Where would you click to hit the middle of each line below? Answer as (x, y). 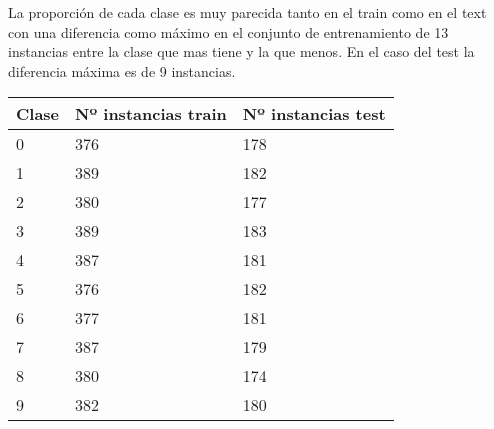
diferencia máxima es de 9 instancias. (122, 70)
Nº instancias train (151, 114)
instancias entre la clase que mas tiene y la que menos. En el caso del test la (241, 51)
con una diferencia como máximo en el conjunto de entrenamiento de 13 (228, 31)
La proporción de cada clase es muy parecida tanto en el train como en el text (247, 12)
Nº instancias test (314, 114)
